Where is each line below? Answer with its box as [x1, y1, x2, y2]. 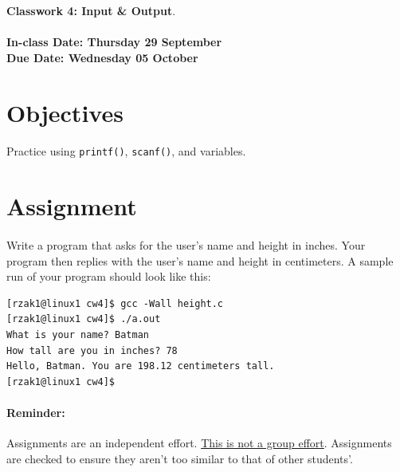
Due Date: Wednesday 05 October [6, 49, 198, 65]
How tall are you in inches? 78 [6, 344, 178, 356]
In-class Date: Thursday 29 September [6, 33, 222, 50]
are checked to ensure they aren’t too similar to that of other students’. [6, 450, 353, 466]
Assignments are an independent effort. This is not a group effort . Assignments [6, 435, 392, 451]
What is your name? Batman [6, 328, 149, 340]
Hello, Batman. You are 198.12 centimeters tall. [6, 360, 275, 372]
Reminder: [6, 403, 65, 420]
